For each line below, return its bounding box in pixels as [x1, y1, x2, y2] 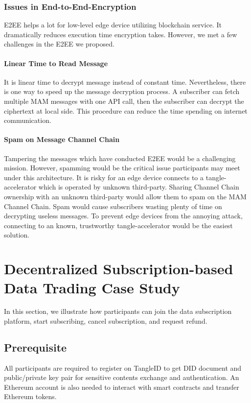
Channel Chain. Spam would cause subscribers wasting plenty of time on [4, 201, 222, 211]
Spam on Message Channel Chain [4, 134, 120, 144]
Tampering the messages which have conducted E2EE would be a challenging [4, 153, 236, 163]
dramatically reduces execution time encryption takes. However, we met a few [4, 29, 237, 39]
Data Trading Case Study [4, 278, 180, 298]
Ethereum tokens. [4, 391, 57, 402]
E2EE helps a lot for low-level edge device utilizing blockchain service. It [4, 20, 222, 30]
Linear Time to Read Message [4, 58, 108, 68]
